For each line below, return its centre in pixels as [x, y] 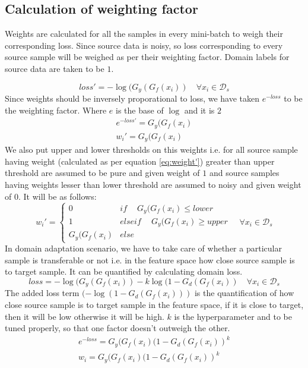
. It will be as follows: [57, 196]
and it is [199, 110]
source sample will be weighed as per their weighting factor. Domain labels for [147, 57]
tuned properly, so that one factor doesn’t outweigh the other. [118, 328]
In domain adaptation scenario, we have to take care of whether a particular [143, 248]
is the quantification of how [244, 293]
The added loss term [42, 293]
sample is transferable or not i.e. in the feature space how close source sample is [150, 260]
